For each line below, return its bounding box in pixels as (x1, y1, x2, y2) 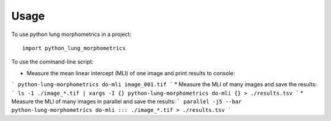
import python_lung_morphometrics (22, 45, 126, 51)
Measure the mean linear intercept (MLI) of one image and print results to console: (26, 69, 235, 76)
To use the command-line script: (11, 58, 94, 65)
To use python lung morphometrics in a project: (11, 31, 132, 38)
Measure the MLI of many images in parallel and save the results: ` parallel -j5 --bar (11, 98, 242, 105)
